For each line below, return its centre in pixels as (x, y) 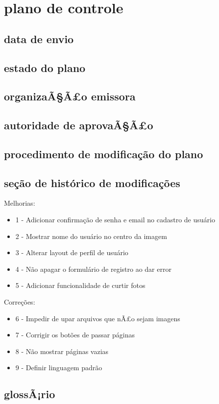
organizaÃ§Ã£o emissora (70, 96)
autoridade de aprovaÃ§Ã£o (79, 125)
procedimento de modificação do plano (104, 154)
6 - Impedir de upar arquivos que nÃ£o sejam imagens (98, 318)
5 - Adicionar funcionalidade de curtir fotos (80, 285)
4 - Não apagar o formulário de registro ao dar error (93, 269)
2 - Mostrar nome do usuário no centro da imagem (91, 236)
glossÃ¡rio (30, 394)
